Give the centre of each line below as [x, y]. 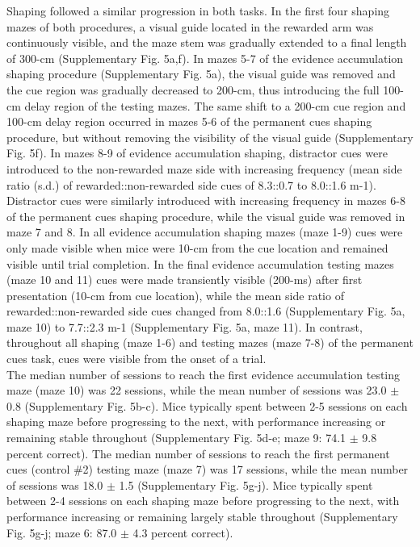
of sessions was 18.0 [55, 484]
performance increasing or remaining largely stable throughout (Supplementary [202, 516]
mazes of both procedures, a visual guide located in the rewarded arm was [190, 26]
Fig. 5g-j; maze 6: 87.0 [62, 532]
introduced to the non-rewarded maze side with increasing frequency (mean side [204, 168]
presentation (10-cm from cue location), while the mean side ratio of [175, 295]
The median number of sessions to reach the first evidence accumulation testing [204, 374]
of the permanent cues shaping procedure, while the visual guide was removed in [206, 216]
